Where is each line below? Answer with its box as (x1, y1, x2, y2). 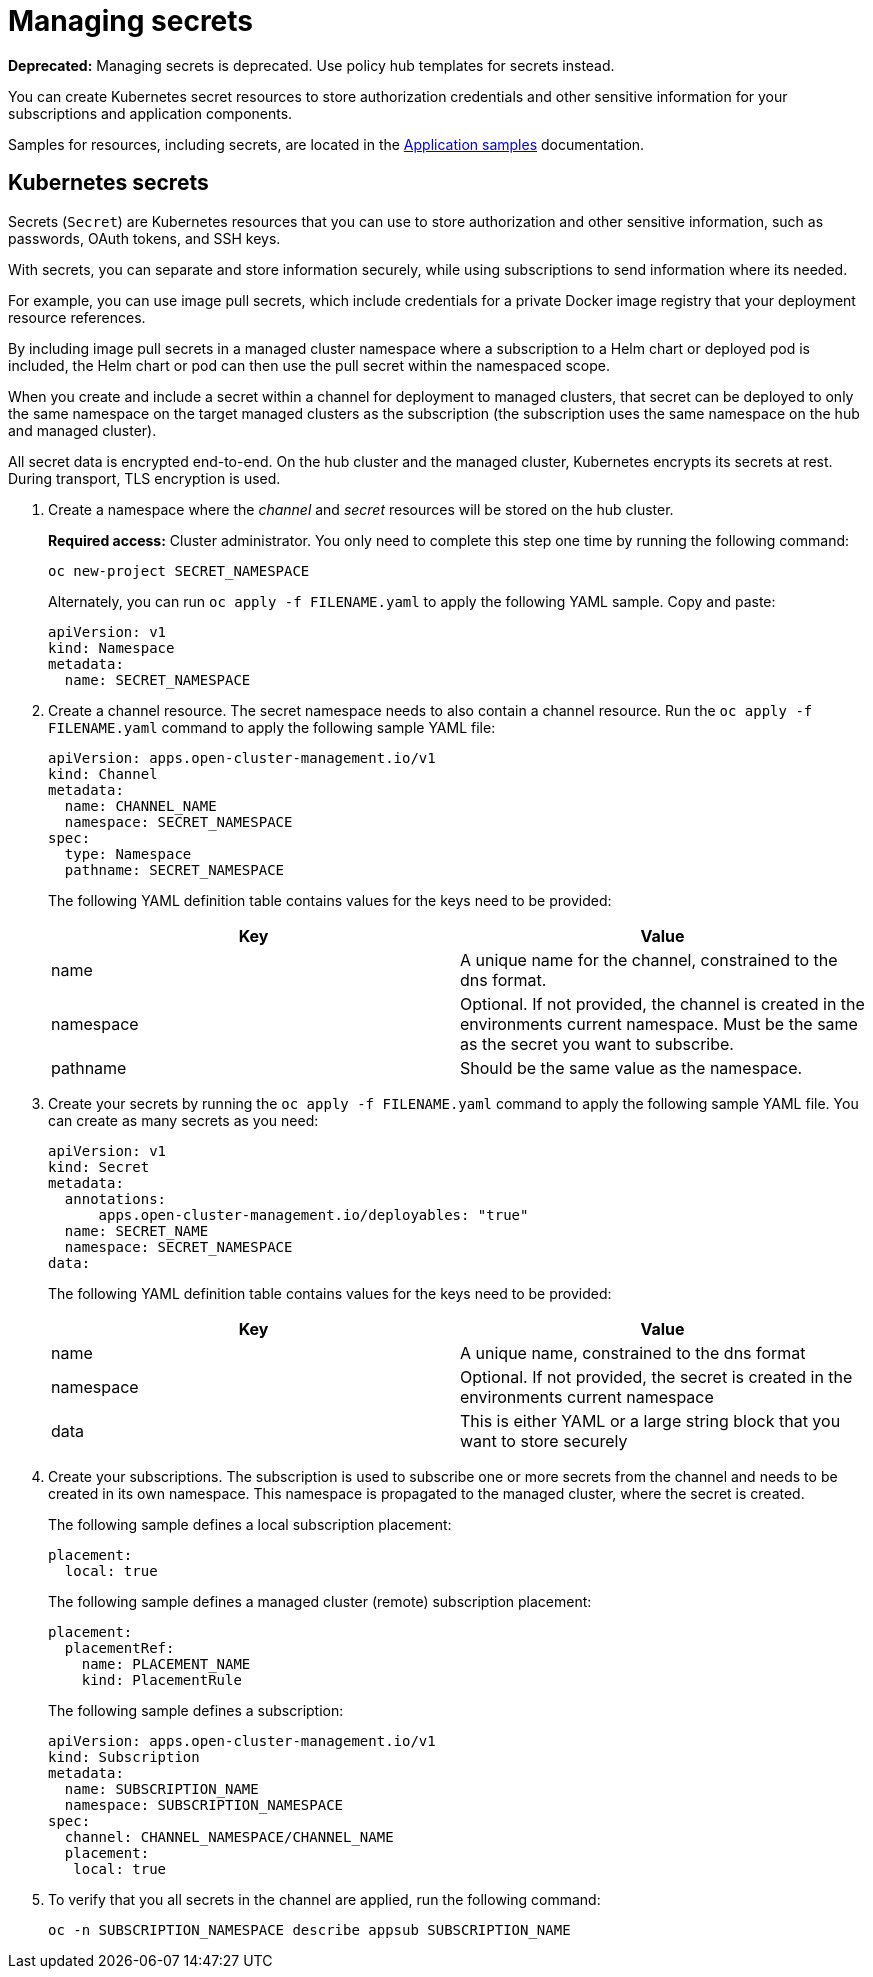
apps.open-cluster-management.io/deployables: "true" (98, 1206, 529, 1223)
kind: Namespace (48, 639, 175, 656)
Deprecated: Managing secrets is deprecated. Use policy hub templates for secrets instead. (8, 56, 615, 74)
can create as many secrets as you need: (48, 1111, 319, 1129)
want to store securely (460, 1430, 628, 1451)
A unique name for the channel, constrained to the (460, 949, 838, 970)
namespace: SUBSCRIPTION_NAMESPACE (64, 1796, 344, 1813)
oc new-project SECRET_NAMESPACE (48, 562, 310, 579)
